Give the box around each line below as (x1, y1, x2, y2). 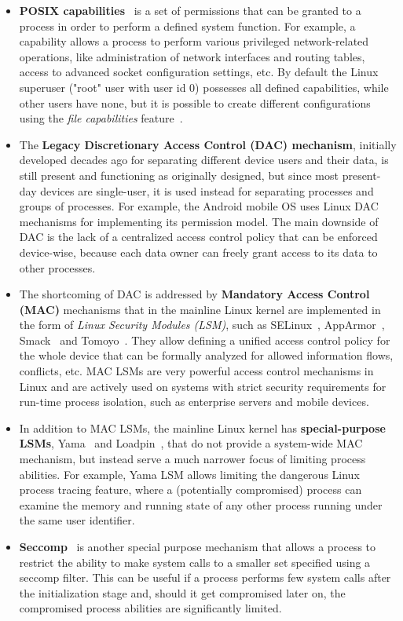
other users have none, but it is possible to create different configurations (19, 94, 371, 111)
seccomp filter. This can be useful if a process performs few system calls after (19, 569, 391, 586)
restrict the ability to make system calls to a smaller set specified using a (19, 553, 371, 570)
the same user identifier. (19, 512, 135, 528)
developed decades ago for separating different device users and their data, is (19, 152, 389, 168)
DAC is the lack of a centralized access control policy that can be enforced (19, 228, 378, 245)
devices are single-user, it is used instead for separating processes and (40, 182, 374, 199)
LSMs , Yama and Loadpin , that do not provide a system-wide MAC (19, 435, 363, 451)
